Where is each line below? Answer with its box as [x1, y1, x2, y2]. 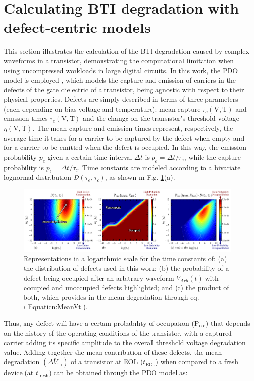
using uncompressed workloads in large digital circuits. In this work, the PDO [4, 65, 238, 75]
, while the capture [184, 151, 241, 162]
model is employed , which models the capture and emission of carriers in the [4, 75, 236, 85]
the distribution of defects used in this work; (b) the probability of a [24, 263, 229, 273]
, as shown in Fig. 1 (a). [105, 172, 175, 182]
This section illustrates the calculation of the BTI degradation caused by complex [4, 46, 249, 56]
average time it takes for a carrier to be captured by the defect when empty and [4, 132, 245, 143]
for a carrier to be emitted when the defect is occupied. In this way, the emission [4, 142, 246, 152]
